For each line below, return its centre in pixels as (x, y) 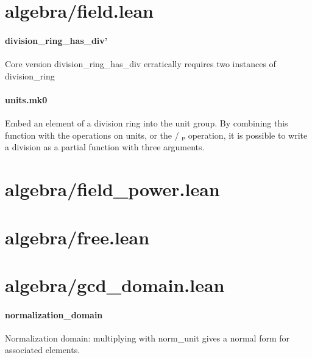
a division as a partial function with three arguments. (105, 147)
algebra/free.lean (77, 237)
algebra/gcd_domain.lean (115, 284)
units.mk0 (26, 99)
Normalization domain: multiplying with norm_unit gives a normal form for (147, 338)
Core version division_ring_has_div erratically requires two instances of (140, 64)
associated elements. (43, 350)
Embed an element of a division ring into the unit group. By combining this (147, 123)
